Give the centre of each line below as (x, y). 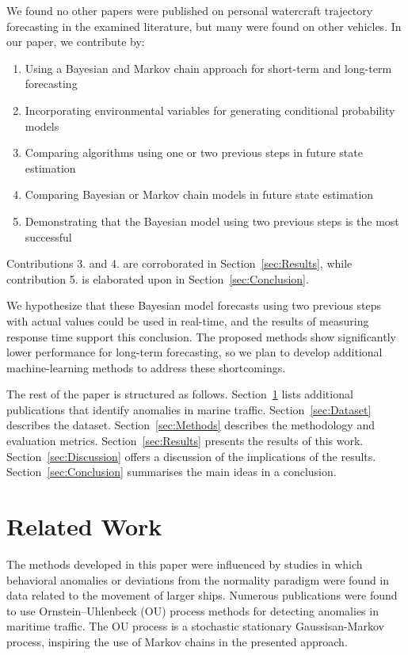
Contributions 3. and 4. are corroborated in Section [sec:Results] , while (179, 263)
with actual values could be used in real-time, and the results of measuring (188, 320)
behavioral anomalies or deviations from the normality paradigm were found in (198, 579)
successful (48, 236)
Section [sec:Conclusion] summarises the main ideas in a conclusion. (172, 472)
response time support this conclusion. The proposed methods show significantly (201, 336)
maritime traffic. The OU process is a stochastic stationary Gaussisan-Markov (195, 626)
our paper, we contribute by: (76, 42)
